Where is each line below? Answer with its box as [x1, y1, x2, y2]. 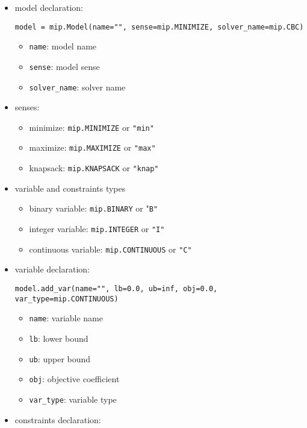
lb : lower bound [29, 332, 88, 344]
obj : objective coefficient [29, 373, 120, 385]
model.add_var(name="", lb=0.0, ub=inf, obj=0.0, [14, 284, 218, 293]
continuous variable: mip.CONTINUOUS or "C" [29, 242, 192, 255]
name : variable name [29, 312, 103, 324]
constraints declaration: [14, 413, 101, 426]
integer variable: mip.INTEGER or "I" [29, 222, 165, 235]
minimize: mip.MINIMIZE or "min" [29, 121, 154, 133]
